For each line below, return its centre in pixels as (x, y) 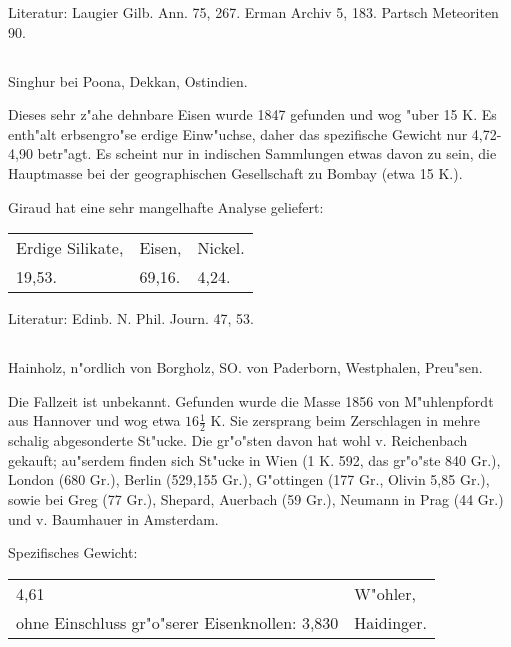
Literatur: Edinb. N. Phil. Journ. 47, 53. (131, 318)
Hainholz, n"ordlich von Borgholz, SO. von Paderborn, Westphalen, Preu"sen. (245, 367)
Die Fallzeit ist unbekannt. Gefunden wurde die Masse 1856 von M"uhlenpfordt (251, 400)
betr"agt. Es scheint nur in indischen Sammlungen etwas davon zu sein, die (267, 153)
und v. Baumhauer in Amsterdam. (113, 518)
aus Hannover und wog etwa (94, 420)
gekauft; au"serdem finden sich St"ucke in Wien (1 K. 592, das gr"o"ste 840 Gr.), (254, 459)
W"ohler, (385, 593)
